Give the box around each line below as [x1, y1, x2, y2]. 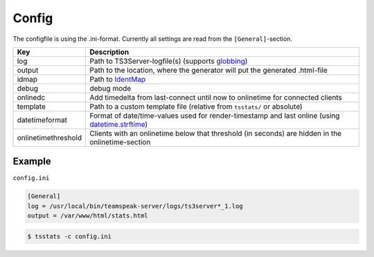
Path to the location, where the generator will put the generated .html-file [89, 65, 328, 75]
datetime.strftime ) [89, 119, 148, 129]
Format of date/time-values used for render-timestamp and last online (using [89, 111, 340, 121]
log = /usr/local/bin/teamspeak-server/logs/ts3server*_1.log [27, 202, 243, 210]
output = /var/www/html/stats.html [27, 212, 148, 220]
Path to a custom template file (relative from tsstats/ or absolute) [89, 101, 303, 111]
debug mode [89, 83, 132, 93]
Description [89, 47, 130, 57]
